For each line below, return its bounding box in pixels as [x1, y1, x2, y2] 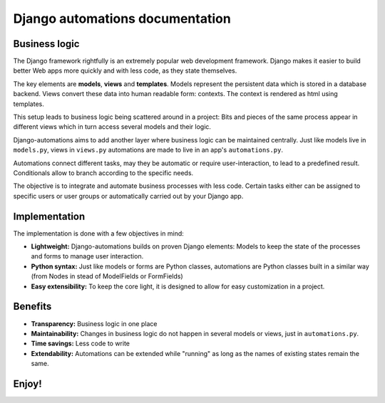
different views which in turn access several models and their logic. [13, 122, 212, 131]
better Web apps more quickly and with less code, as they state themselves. [13, 66, 237, 75]
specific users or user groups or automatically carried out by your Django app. [13, 192, 244, 200]
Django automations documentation [13, 11, 231, 26]
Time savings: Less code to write [31, 339, 130, 348]
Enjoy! [13, 377, 42, 389]
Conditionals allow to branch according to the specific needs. [13, 168, 194, 177]
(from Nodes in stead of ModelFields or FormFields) [31, 272, 183, 281]
